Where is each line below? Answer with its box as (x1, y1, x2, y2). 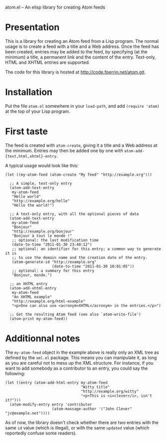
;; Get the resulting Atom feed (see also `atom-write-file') (9, 312, 141, 317)
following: (5, 370, 25, 376)
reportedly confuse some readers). (5, 430, 77, 436)
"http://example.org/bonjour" (11, 229, 75, 234)
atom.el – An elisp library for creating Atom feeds (5, 4, 105, 10)
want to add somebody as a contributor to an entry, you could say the (5, 365, 148, 371)
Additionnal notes (5, 333, 81, 344)
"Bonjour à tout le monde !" (11, 233, 72, 238)
